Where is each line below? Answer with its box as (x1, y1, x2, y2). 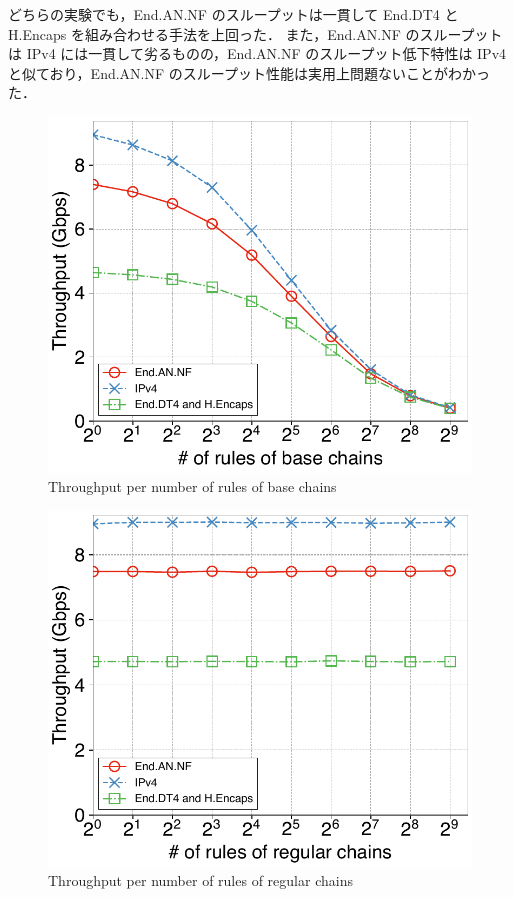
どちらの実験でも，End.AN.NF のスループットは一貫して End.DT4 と (8, 4, 459, 24)
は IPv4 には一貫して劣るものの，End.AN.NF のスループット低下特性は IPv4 (8, 43, 507, 64)
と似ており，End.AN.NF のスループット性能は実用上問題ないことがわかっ (8, 62, 490, 83)
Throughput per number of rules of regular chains (48, 870, 353, 891)
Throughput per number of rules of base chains (48, 476, 337, 497)
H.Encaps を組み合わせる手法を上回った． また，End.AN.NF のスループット (8, 23, 503, 44)
